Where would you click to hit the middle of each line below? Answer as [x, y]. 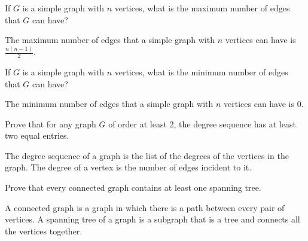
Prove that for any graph [51, 123]
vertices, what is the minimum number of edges [201, 71]
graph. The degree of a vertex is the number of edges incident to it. [128, 167]
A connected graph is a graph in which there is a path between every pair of [145, 207]
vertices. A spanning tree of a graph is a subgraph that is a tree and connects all [153, 219]
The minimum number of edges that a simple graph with [109, 104]
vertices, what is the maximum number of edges [202, 8]
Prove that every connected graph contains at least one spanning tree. [133, 187]
